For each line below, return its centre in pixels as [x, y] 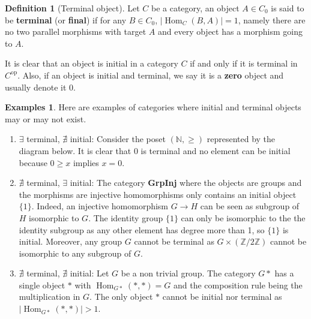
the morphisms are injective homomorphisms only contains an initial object [158, 194]
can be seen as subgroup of [250, 206]
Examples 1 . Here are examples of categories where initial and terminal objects [153, 107]
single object [42, 285]
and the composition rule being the [238, 285]
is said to [288, 8]
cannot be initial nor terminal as [222, 297]
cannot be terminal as [174, 241]
